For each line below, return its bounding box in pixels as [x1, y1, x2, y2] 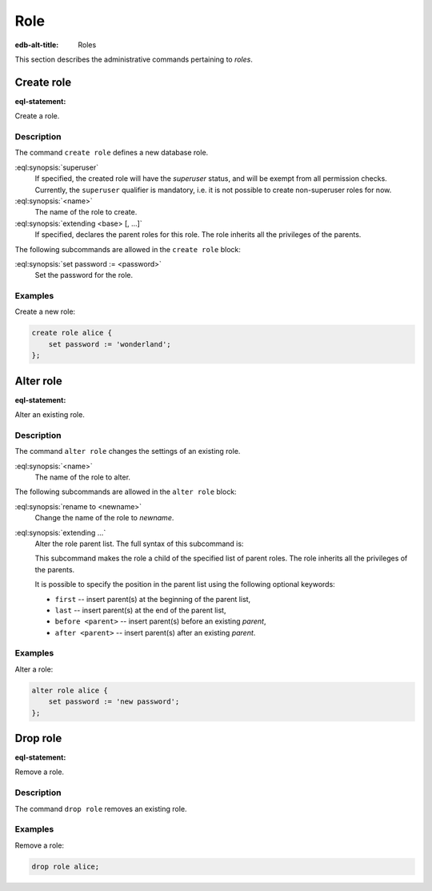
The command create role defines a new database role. [14, 148, 209, 158]
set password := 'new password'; [48, 697, 180, 706]
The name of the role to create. [34, 207, 138, 217]
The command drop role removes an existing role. [14, 804, 187, 813]
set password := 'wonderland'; [48, 339, 171, 348]
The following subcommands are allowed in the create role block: [14, 244, 242, 254]
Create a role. [14, 111, 60, 121]
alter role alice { [31, 685, 108, 695]
